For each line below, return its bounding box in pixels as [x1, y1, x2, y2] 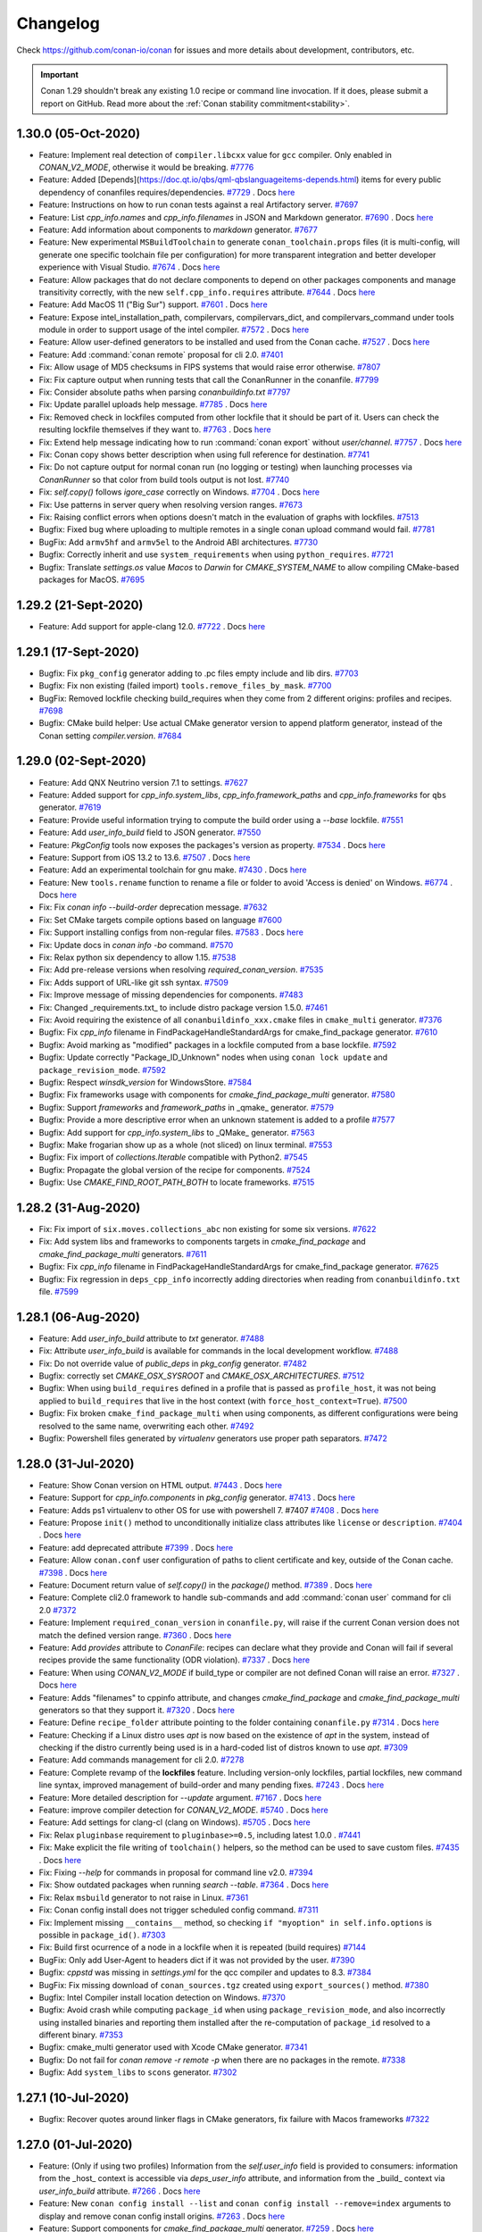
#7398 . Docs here [38, 1567, 107, 1578]
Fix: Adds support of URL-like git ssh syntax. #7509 [38, 977, 229, 987]
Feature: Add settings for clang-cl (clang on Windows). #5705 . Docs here [38, 1817, 312, 1828]
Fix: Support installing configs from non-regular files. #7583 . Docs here [38, 927, 303, 937]
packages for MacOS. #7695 [38, 574, 145, 585]
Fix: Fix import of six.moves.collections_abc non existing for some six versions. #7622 [38, 1223, 377, 1234]
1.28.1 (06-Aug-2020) [16, 1309, 140, 1325]
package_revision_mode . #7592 [38, 1064, 167, 1075]
